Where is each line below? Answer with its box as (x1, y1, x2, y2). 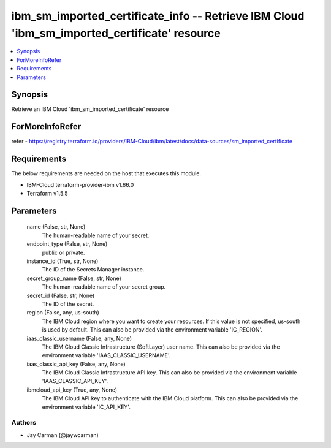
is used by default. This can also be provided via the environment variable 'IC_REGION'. (42, 326, 263, 333)
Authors (11, 419, 37, 427)
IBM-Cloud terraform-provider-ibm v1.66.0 (26, 181, 134, 188)
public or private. (42, 249, 85, 256)
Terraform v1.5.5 (26, 190, 69, 197)
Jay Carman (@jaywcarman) (26, 431, 99, 438)
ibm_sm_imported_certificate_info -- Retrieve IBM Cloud (11, 9, 305, 23)
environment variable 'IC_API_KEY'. (42, 403, 131, 411)
